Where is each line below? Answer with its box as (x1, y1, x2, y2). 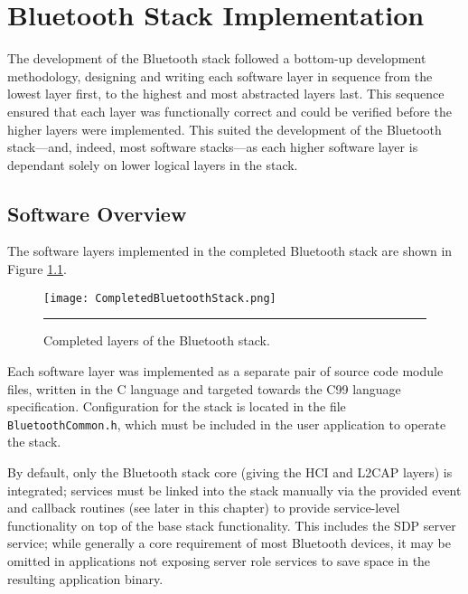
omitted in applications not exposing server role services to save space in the (7, 551, 431, 570)
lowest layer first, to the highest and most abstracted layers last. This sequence (7, 84, 445, 103)
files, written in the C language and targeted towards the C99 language (7, 379, 401, 398)
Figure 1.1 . (7, 259, 67, 278)
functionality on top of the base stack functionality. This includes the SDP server (7, 515, 456, 534)
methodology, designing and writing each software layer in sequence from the (7, 66, 433, 85)
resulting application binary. (7, 569, 164, 588)
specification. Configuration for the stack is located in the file (7, 397, 346, 416)
